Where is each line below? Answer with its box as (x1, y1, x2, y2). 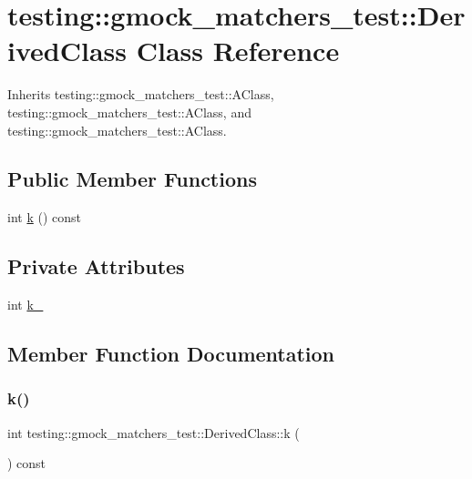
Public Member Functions (7, 165, 257, 193)
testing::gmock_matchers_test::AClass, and (7, 102, 251, 121)
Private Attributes (7, 252, 185, 280)
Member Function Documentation (7, 340, 335, 368)
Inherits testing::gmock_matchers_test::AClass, (7, 85, 274, 104)
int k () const (7, 208, 81, 227)
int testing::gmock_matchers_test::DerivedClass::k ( (7, 423, 300, 442)
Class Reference (136, 32, 340, 69)
